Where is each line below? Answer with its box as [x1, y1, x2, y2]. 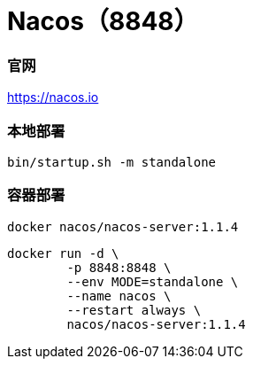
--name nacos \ [66, 288, 172, 303]
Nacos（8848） [7, 6, 199, 36]
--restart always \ [66, 302, 202, 317]
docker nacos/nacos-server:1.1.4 [7, 219, 239, 234]
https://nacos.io [7, 90, 99, 105]
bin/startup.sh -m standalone [7, 154, 217, 169]
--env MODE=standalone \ [66, 274, 239, 289]
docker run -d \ [7, 245, 119, 261]
